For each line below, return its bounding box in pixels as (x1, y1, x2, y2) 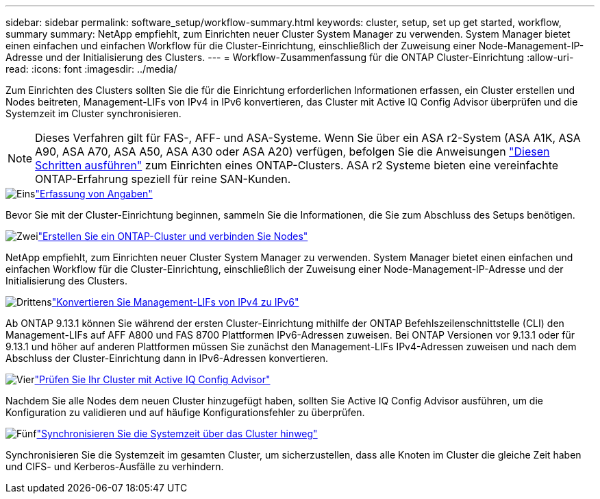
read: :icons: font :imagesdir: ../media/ (5, 63, 177, 75)
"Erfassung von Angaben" (35, 188, 153, 199)
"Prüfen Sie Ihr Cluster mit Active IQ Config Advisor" (34, 374, 271, 385)
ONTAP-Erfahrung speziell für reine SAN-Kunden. (35, 172, 291, 186)
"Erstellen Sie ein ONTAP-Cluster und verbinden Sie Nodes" (38, 230, 308, 242)
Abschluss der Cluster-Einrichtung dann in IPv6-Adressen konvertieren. (5, 352, 329, 364)
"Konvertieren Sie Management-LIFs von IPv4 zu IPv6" (51, 296, 299, 308)
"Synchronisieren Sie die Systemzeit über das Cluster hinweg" (36, 428, 318, 439)
